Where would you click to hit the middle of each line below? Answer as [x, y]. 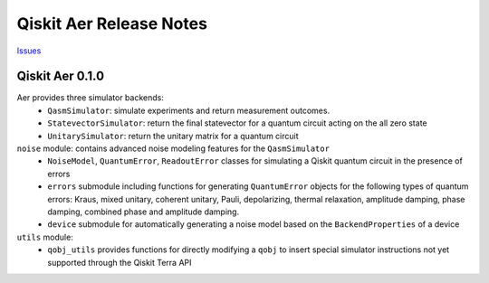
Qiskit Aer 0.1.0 [60, 76]
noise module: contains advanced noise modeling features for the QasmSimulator [173, 148]
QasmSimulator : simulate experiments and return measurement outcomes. [189, 110]
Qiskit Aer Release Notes [112, 24]
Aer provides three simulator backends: [91, 98]
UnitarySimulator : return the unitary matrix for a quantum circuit [173, 136]
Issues [29, 51]
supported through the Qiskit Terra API [120, 262]
